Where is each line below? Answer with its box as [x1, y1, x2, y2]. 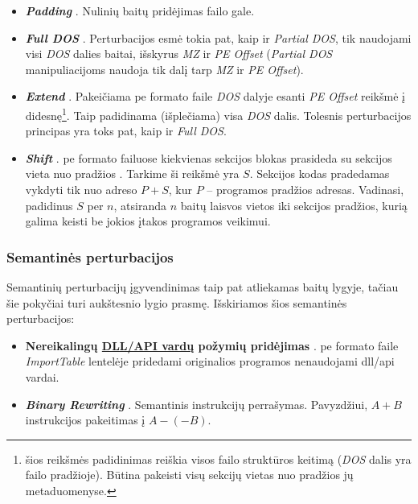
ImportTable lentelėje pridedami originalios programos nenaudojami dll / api [25, 353, 395, 370]
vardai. [25, 368, 59, 385]
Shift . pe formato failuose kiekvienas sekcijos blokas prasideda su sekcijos [25, 149, 392, 166]
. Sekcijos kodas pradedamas [249, 165, 390, 182]
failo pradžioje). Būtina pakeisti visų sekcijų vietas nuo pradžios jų [25, 466, 354, 483]
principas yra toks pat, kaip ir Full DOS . [25, 122, 227, 139]
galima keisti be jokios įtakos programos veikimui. [25, 213, 271, 229]
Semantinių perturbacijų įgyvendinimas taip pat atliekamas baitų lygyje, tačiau [6, 279, 399, 295]
